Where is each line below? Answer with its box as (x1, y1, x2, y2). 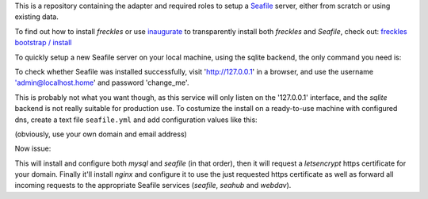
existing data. (14, 12, 59, 21)
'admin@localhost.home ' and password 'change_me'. (14, 78, 189, 87)
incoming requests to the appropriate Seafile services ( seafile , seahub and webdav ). (14, 181, 292, 190)
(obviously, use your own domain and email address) (14, 129, 188, 139)
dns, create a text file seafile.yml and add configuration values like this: (14, 115, 258, 124)
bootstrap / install (14, 38, 72, 48)
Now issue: (14, 144, 52, 154)
